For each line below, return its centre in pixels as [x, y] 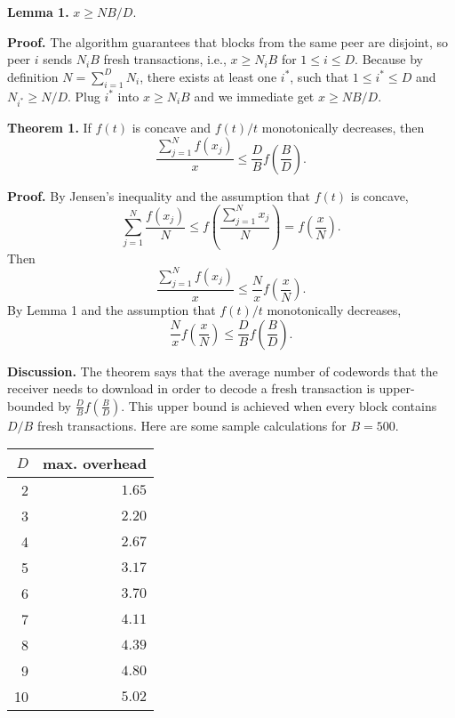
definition [33, 76]
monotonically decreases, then [343, 128]
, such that [319, 76]
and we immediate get [254, 96]
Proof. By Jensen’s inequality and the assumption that [159, 195]
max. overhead [95, 464]
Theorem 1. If [49, 128]
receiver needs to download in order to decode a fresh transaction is [191, 388]
